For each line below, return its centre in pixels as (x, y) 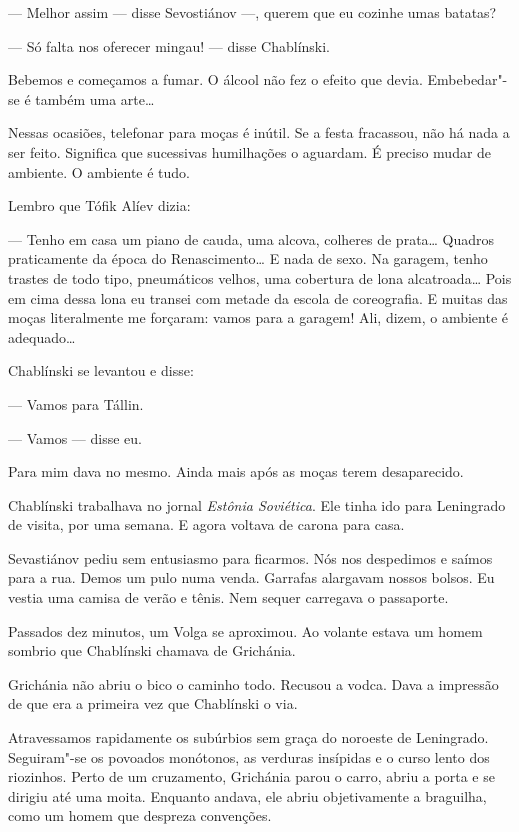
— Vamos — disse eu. (75, 437)
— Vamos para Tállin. (76, 403)
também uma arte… (95, 98)
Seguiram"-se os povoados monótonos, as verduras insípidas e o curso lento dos (249, 756)
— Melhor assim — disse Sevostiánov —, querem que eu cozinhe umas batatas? (252, 12)
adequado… (42, 336)
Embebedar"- (467, 79)
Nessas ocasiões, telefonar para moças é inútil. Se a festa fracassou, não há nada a (259, 132)
